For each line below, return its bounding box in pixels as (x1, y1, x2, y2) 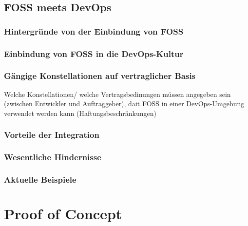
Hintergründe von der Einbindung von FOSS (4, 25, 184, 37)
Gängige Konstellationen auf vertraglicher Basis (4, 70, 196, 82)
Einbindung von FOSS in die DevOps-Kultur (4, 47, 184, 59)
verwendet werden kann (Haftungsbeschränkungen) (4, 108, 156, 118)
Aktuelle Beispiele (4, 173, 76, 186)
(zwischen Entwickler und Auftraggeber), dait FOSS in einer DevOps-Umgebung (4, 98, 245, 109)
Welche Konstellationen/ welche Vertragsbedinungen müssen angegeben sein (4, 89, 231, 99)
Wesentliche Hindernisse (4, 151, 101, 163)
